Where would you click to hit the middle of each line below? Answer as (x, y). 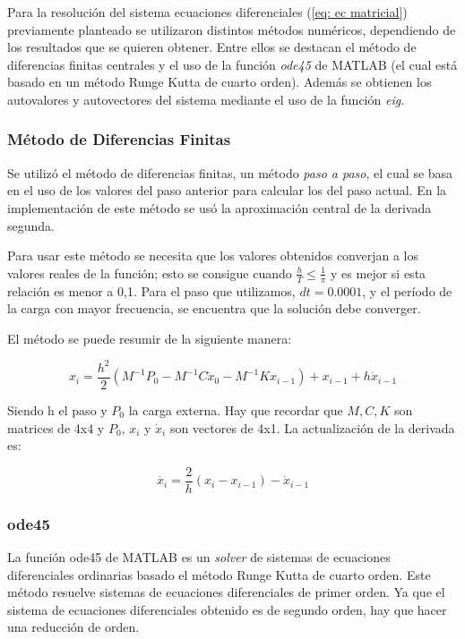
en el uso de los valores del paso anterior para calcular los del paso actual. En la (227, 190)
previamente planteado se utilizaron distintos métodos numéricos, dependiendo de (232, 29)
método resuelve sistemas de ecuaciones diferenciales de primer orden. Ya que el (226, 592)
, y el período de (407, 290)
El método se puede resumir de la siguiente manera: (150, 338)
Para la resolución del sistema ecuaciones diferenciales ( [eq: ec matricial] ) (207, 12)
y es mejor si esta (379, 273)
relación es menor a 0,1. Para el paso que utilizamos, (151, 290)
